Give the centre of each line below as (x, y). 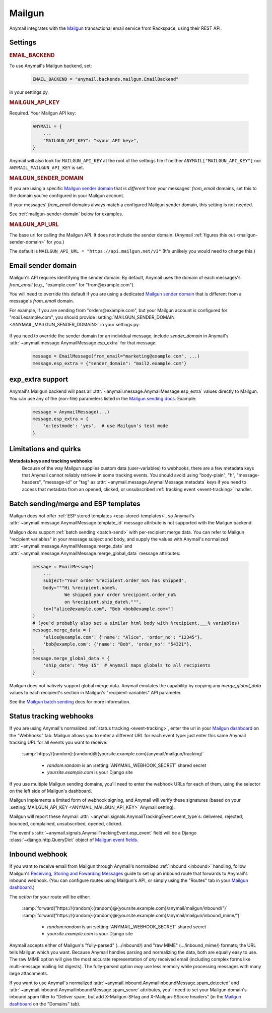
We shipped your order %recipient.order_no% (120, 595)
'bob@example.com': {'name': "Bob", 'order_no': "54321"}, (118, 644)
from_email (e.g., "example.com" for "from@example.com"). (72, 284)
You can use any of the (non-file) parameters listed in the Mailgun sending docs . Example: (103, 398)
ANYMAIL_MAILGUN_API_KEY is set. (47, 168)
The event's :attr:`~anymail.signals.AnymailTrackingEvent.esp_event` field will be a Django (103, 832)
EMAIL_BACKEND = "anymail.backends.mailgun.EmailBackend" (106, 79)
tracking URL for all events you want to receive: (58, 742)
